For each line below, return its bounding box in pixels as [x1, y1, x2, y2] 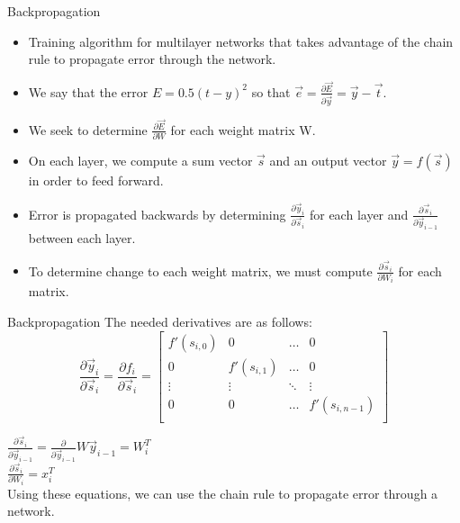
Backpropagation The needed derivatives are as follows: [7, 312, 312, 331]
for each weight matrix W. [170, 120, 316, 139]
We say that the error [28, 82, 149, 101]
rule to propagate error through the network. [28, 50, 276, 68]
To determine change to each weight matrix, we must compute [28, 261, 373, 280]
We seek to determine [28, 120, 148, 139]
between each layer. [28, 229, 136, 248]
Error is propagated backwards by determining [28, 204, 286, 223]
